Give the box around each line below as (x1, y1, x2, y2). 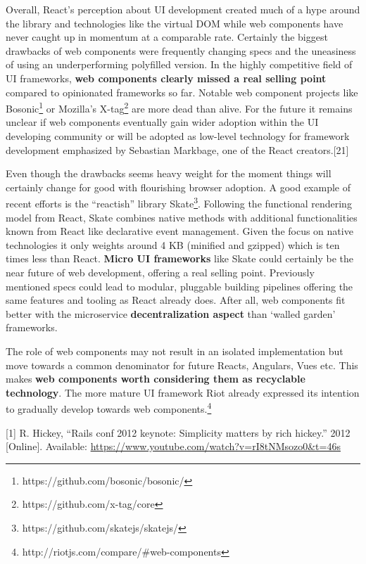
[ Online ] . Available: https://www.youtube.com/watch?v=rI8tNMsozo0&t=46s (6, 439, 341, 454)
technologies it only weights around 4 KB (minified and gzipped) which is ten (6, 237, 340, 252)
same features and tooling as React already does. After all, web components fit (6, 293, 346, 307)
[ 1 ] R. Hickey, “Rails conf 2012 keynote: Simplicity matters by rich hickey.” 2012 (6, 425, 351, 440)
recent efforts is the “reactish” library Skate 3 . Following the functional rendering (6, 194, 352, 211)
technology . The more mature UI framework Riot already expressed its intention (6, 385, 360, 399)
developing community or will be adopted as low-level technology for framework (6, 129, 350, 143)
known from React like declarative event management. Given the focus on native (6, 224, 353, 238)
